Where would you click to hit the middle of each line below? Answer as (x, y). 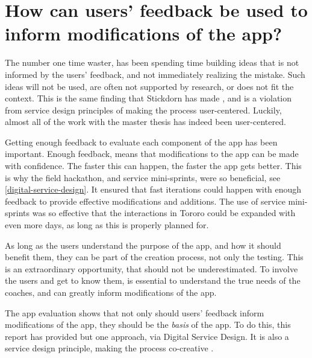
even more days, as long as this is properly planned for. (107, 225)
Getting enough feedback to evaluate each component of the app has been (141, 142)
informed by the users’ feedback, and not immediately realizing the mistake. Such (155, 74)
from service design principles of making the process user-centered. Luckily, (143, 110)
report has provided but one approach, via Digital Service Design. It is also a (147, 336)
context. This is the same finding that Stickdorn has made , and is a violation (148, 98)
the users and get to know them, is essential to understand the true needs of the (153, 280)
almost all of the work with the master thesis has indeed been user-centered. (145, 122)
